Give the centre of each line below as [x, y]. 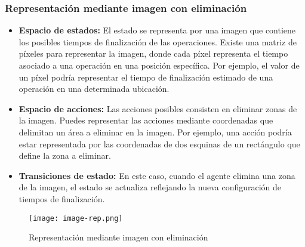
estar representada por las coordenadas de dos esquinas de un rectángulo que [159, 143]
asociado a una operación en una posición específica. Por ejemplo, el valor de [159, 65]
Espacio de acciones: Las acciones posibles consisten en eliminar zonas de [158, 108]
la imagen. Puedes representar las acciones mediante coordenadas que [146, 120]
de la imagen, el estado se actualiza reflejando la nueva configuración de [150, 187]
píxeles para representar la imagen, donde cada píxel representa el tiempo [153, 53]
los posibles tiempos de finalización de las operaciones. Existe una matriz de [158, 41]
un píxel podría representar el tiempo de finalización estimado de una [146, 77]
